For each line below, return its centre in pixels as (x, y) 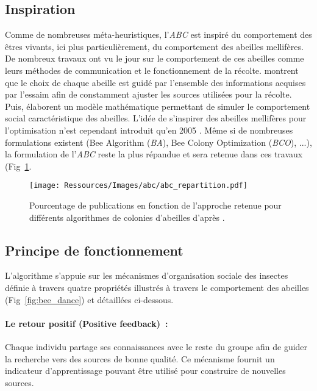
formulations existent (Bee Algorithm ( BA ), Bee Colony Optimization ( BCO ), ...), (158, 142)
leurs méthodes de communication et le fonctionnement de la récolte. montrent (152, 70)
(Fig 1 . (18, 166)
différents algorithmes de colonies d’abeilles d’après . (127, 217)
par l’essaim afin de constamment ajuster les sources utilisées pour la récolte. (148, 94)
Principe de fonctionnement (94, 250)
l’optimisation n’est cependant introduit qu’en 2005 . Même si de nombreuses (149, 130)
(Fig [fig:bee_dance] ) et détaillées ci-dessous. (89, 299)
